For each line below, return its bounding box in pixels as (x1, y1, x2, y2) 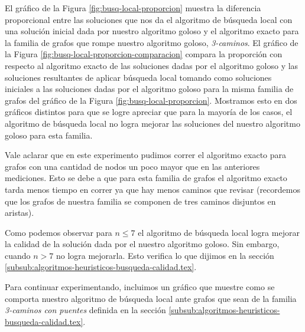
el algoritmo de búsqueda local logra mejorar (138, 226, 300, 238)
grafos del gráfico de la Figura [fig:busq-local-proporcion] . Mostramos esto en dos (5, 94, 297, 106)
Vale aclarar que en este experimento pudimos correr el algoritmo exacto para (5, 149, 287, 161)
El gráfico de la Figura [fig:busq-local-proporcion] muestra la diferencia (5, 2, 261, 14)
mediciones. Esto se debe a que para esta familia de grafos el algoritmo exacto (5, 172, 287, 184)
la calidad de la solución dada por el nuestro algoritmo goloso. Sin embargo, (5, 238, 280, 250)
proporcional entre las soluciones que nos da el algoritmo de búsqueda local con (5, 13, 293, 25)
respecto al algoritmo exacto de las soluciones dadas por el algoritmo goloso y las (5, 59, 298, 71)
